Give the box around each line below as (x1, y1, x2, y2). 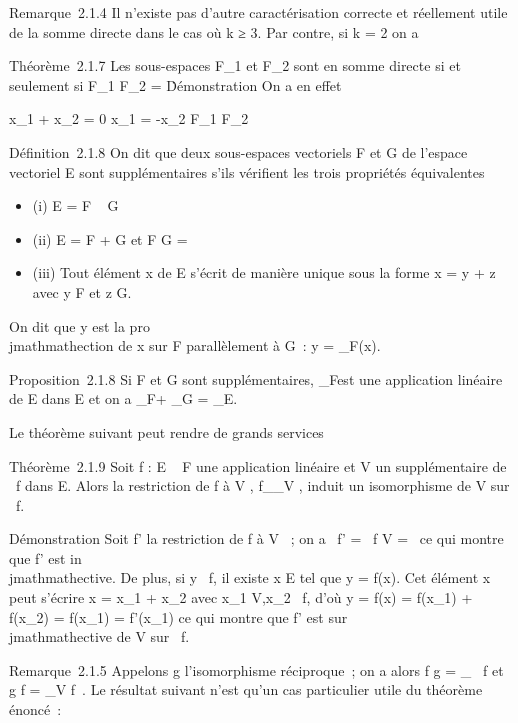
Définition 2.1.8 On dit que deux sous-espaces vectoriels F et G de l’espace (9, 141, 468, 162)
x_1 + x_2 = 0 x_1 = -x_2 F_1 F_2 (9, 108, 249, 129)
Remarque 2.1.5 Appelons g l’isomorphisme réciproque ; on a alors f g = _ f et (9, 659, 504, 680)
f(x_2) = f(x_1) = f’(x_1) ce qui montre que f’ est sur (9, 606, 348, 627)
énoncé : (9, 699, 62, 720)
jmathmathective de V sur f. (9, 626, 190, 647)
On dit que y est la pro (9, 315, 150, 336)
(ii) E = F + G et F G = (32, 228, 188, 249)
